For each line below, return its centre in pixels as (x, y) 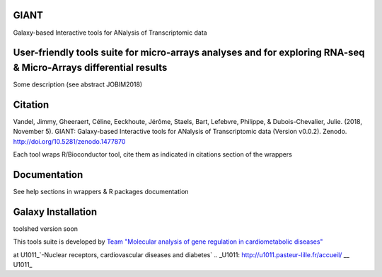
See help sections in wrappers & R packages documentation (101, 192)
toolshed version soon (45, 228)
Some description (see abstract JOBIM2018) (78, 84)
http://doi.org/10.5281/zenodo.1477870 (69, 141)
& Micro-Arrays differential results (90, 67)
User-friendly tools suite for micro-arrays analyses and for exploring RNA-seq (189, 53)
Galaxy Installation (55, 211)
